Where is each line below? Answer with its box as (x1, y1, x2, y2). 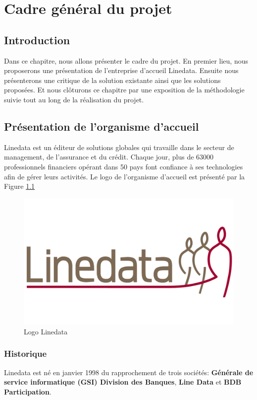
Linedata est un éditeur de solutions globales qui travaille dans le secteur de (4, 142, 234, 152)
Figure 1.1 (4, 181, 35, 191)
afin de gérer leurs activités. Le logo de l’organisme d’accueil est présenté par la (4, 171, 245, 181)
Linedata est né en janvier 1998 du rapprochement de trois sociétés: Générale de (4, 367, 254, 377)
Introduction (4, 32, 70, 47)
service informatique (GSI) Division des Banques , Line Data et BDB (4, 377, 242, 387)
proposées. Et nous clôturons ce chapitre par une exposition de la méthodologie (4, 84, 245, 95)
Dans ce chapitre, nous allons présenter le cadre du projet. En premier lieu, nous (4, 55, 248, 66)
